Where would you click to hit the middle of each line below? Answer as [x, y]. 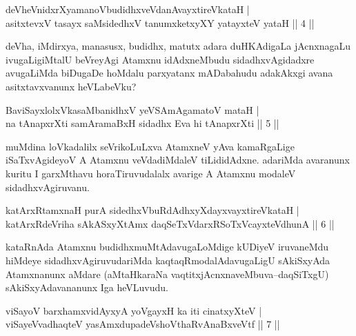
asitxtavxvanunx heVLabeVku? [71, 86]
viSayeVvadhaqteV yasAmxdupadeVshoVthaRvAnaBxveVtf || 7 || [143, 324]
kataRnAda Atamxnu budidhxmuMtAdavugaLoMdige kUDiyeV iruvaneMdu [167, 247]
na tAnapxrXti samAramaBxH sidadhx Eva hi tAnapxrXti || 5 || [142, 123]
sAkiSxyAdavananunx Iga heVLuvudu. [87, 287]
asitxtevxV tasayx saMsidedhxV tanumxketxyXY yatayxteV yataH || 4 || [160, 22]
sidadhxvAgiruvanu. [48, 187]
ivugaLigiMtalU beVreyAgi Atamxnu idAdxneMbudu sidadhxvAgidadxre [160, 59]
